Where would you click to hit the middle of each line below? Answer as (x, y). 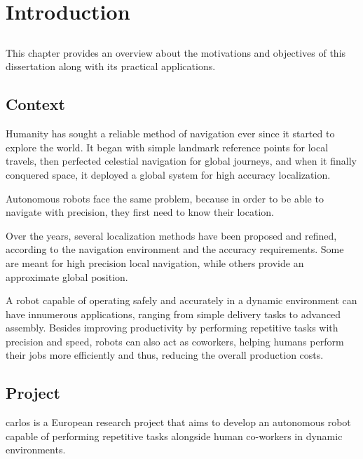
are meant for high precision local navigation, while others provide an (155, 262)
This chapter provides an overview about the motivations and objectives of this (176, 52)
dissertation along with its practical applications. (111, 66)
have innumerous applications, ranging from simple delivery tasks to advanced (173, 314)
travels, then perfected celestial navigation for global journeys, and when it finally (181, 161)
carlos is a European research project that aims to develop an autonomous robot (178, 422)
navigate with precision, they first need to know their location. (140, 212)
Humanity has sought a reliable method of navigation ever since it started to (170, 133)
